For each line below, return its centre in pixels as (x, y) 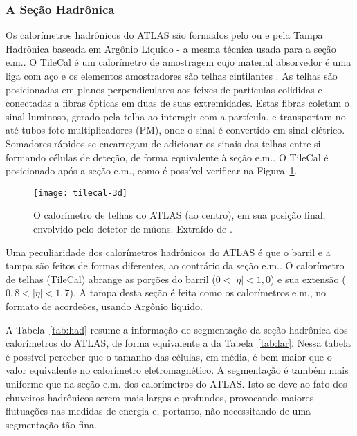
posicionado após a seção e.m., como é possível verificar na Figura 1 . (152, 171)
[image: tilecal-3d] (81, 193)
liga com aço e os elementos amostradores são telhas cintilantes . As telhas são (172, 75)
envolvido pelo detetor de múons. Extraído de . (133, 228)
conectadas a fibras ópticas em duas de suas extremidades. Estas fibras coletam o (177, 103)
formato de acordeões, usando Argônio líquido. (104, 306)
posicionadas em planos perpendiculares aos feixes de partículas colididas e (164, 89)
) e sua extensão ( (308, 279)
